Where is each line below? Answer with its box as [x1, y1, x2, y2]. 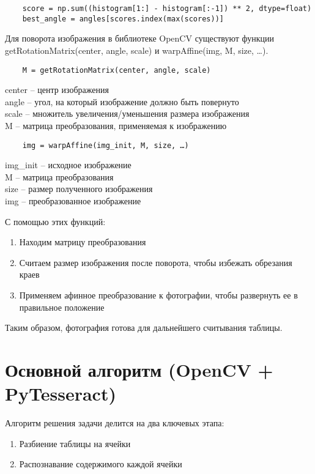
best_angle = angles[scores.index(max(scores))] [22, 14, 224, 23]
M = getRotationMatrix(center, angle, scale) [22, 65, 211, 75]
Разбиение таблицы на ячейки [19, 437, 131, 450]
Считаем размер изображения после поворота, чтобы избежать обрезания [19, 256, 292, 268]
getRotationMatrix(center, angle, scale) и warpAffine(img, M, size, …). [5, 43, 269, 56]
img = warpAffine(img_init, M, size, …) [22, 141, 189, 150]
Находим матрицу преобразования [19, 235, 146, 248]
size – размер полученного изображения [5, 182, 153, 195]
